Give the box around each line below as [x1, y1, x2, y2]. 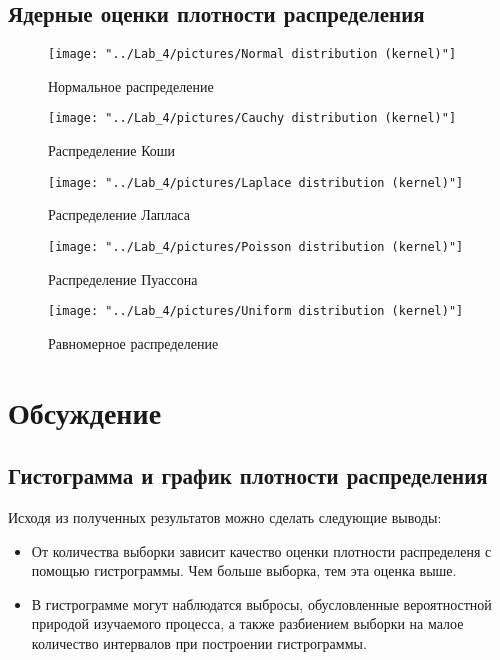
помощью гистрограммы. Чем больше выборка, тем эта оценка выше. [31, 560, 457, 581]
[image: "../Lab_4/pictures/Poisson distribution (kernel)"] [48, 239, 464, 254]
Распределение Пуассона [48, 268, 198, 289]
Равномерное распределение [48, 332, 219, 353]
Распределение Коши [48, 140, 176, 161]
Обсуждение [8, 391, 162, 432]
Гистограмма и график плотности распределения [8, 460, 488, 491]
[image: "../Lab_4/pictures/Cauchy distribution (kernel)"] [48, 111, 457, 126]
